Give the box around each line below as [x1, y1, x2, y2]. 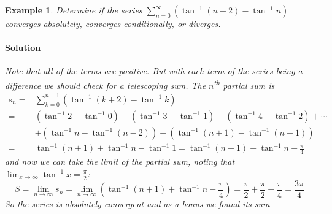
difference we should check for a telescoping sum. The [5, 78, 206, 91]
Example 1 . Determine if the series [5, 4, 142, 16]
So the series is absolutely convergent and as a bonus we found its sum [5, 197, 270, 210]
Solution [5, 41, 41, 54]
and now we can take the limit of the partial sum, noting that [5, 155, 235, 168]
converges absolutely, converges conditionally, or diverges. [5, 17, 221, 29]
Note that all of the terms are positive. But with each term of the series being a [5, 64, 303, 77]
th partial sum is [214, 77, 275, 91]
